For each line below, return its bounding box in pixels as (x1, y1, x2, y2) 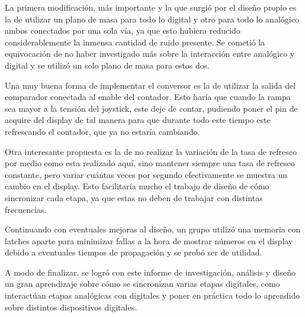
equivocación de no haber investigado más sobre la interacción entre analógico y (5, 47, 295, 60)
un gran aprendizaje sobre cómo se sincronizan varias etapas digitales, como (5, 277, 280, 290)
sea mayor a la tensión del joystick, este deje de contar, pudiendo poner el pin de (5, 102, 298, 114)
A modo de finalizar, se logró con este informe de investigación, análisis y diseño (5, 266, 296, 278)
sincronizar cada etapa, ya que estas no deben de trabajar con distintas (5, 191, 263, 203)
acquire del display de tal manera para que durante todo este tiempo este (5, 114, 271, 126)
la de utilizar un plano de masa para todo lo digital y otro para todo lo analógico (5, 12, 299, 25)
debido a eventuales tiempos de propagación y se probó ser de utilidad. (5, 246, 262, 258)
